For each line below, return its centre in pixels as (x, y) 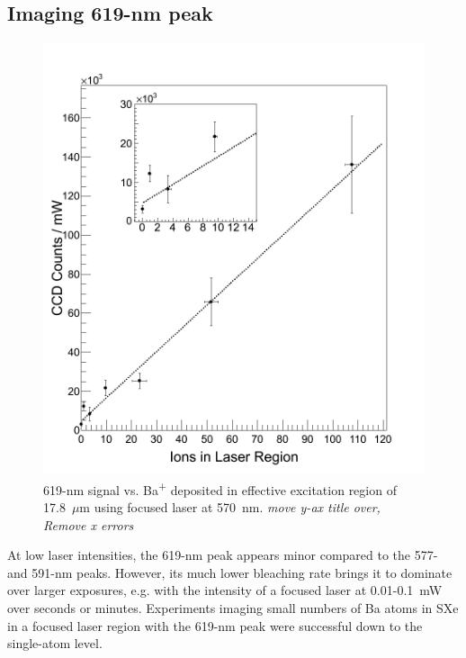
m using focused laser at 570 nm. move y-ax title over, (230, 506)
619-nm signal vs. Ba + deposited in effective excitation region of (220, 488)
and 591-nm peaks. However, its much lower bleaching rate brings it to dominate (230, 572)
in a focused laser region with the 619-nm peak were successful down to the (215, 625)
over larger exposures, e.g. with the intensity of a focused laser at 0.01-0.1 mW (225, 590)
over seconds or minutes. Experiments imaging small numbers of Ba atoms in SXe (233, 607)
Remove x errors (89, 524)
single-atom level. (55, 643)
